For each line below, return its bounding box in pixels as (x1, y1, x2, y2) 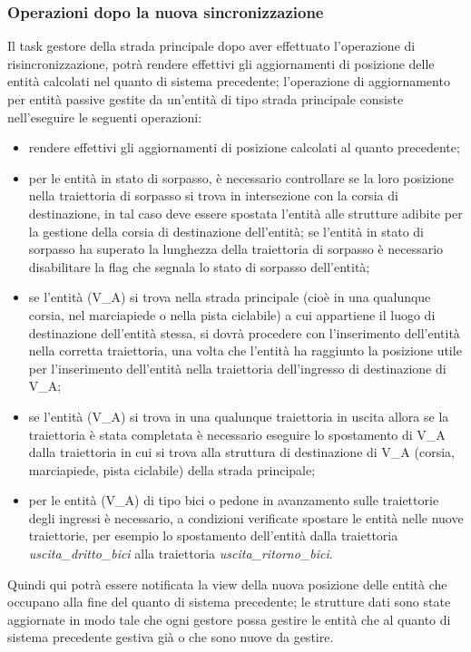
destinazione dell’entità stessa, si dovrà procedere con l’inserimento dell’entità (28, 323, 460, 342)
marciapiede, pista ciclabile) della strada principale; (28, 460, 316, 479)
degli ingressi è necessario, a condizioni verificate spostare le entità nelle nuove (28, 508, 464, 527)
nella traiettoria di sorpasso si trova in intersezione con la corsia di (28, 186, 398, 205)
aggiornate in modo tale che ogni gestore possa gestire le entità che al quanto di (7, 609, 451, 628)
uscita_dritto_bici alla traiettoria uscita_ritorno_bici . (28, 544, 333, 563)
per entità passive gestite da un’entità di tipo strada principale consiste (7, 90, 404, 108)
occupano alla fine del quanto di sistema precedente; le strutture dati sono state (7, 592, 451, 611)
